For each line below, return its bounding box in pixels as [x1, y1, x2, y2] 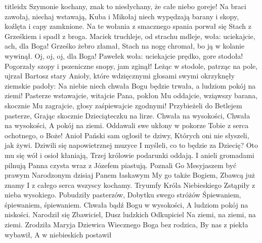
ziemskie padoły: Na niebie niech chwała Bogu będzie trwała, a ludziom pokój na [5, 80, 256, 91]
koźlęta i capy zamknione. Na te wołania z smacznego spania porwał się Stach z [5, 21, 251, 31]
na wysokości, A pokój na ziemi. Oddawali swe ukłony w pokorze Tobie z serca [5, 120, 249, 131]
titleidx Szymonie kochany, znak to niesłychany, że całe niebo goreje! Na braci [5, 1, 246, 11]
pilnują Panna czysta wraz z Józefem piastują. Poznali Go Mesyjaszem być [5, 159, 237, 170]
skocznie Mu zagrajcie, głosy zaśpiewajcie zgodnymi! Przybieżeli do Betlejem [5, 100, 242, 110]
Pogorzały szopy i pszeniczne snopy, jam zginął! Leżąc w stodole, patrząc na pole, [5, 60, 258, 71]
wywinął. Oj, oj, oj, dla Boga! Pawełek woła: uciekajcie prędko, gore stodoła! [5, 50, 243, 61]
